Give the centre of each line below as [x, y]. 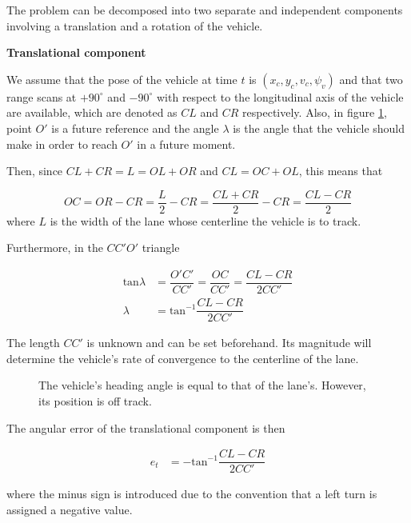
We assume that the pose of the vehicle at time [122, 79]
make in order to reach [62, 144]
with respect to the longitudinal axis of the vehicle [280, 96]
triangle [161, 248]
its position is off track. [95, 400]
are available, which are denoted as [92, 112]
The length [33, 343]
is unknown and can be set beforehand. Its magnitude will [229, 343]
